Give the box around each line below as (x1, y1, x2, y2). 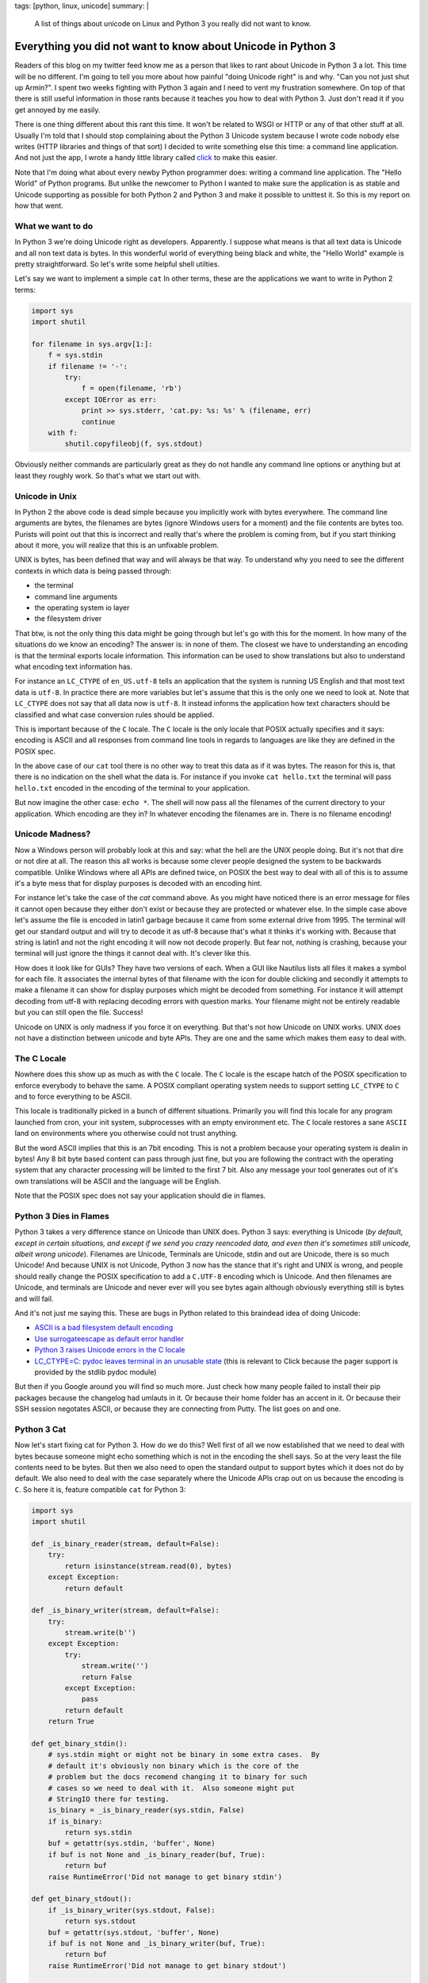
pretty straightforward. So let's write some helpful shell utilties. (14, 259, 220, 269)
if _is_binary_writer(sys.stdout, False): (48, 1905, 216, 1915)
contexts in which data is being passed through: (14, 566, 172, 575)
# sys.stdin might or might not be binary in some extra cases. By (48, 1750, 320, 1759)
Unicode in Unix (14, 490, 77, 501)
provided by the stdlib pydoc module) (34, 1367, 157, 1376)
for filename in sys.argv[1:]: (31, 339, 154, 348)
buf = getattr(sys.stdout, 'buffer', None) (48, 1927, 220, 1937)
